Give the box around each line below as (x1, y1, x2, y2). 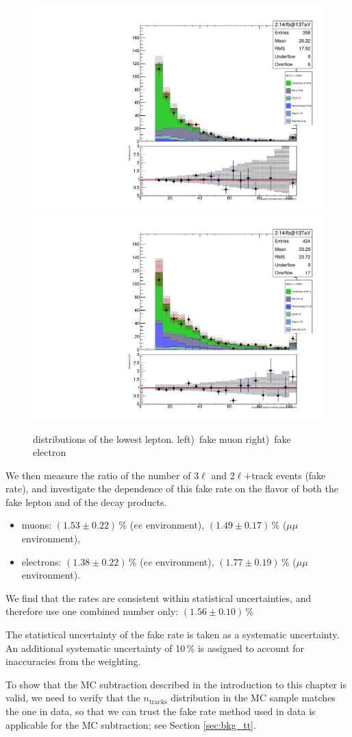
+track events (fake (244, 468, 326, 482)
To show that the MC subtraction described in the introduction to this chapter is (5, 677, 347, 691)
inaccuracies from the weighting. (5, 654, 141, 668)
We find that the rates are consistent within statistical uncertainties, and (5, 590, 312, 605)
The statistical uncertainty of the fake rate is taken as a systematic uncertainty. (5, 627, 340, 642)
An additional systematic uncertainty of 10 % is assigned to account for (5, 640, 305, 655)
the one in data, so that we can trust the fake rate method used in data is (5, 704, 316, 718)
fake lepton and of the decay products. (5, 494, 167, 509)
